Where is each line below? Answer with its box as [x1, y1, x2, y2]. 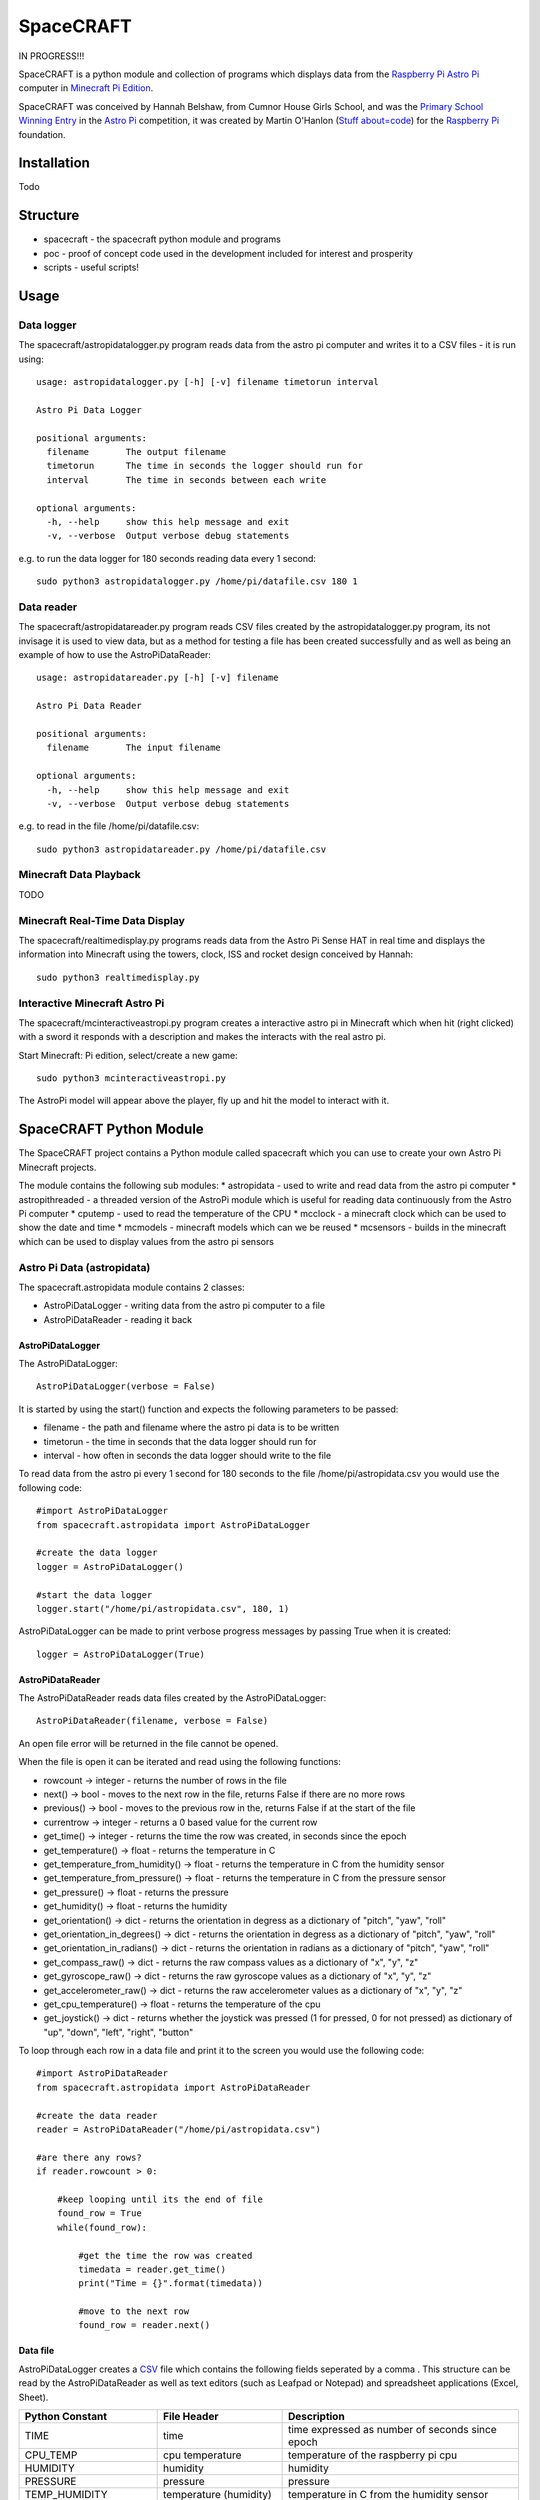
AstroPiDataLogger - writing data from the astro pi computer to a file [43, 1300, 325, 1312]
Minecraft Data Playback [18, 868, 141, 882]
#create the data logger [36, 1547, 158, 1559]
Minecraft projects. [18, 1161, 97, 1173]
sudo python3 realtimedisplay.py [36, 971, 200, 983]
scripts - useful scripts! [43, 261, 140, 274]
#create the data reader [36, 2110, 158, 2121]
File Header [162, 2410, 219, 2424]
